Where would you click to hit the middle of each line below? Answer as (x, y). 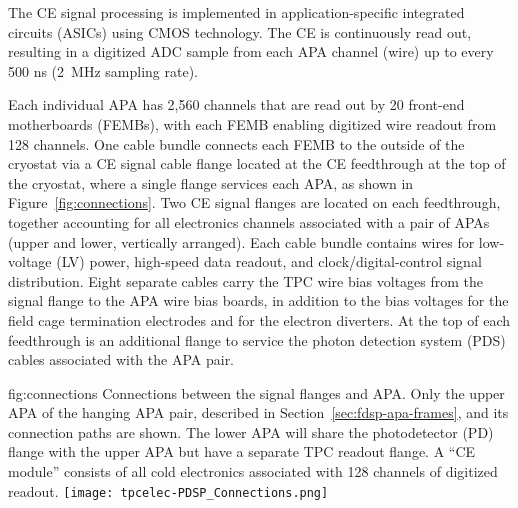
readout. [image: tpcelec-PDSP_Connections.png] (168, 490)
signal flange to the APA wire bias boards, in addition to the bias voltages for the (258, 300)
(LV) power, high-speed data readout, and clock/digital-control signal (269, 261)
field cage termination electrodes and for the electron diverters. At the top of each (259, 319)
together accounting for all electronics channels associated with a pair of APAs (249, 221)
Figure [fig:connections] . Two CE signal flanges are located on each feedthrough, (254, 202)
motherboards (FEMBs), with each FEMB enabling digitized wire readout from (252, 123)
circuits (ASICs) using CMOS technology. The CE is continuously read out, (240, 31)
